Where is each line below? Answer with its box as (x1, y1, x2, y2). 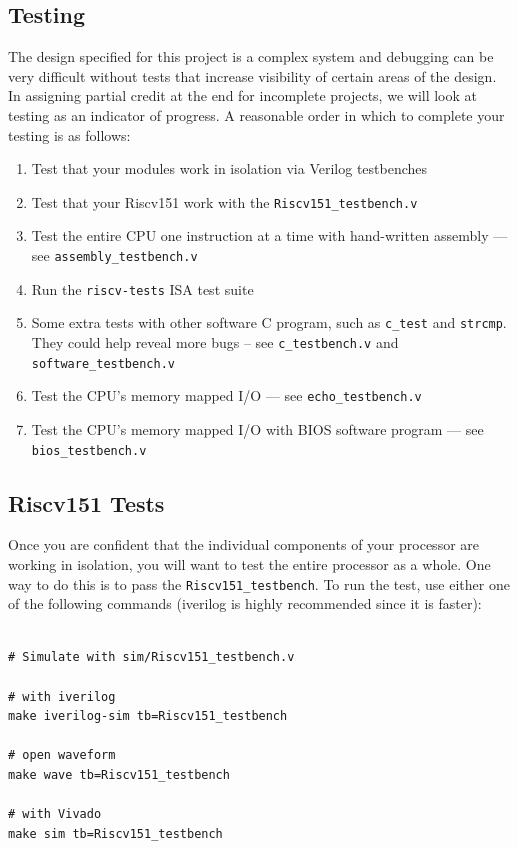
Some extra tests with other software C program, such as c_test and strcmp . (31, 312, 507, 333)
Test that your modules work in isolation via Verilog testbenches (31, 158, 428, 179)
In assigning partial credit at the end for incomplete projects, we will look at (8, 85, 477, 106)
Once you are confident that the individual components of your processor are (8, 534, 480, 555)
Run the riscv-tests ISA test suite (31, 278, 254, 299)
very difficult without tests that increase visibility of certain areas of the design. (8, 65, 497, 86)
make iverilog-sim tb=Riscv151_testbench (8, 709, 288, 724)
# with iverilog (8, 689, 116, 704)
